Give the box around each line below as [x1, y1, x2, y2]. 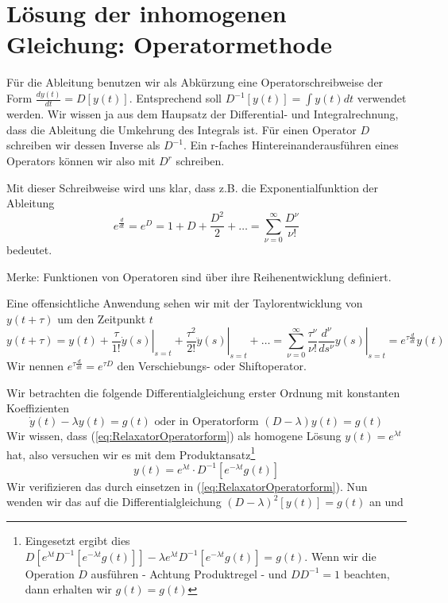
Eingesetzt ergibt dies [25, 532, 130, 549]
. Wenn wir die [304, 547, 377, 564]
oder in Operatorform [154, 416, 259, 428]
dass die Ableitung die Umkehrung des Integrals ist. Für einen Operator [6, 121, 357, 137]
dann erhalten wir [25, 581, 112, 597]
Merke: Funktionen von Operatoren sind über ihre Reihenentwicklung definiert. [6, 268, 392, 284]
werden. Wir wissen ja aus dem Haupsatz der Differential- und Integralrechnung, [6, 106, 399, 122]
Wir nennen [6, 358, 64, 374]
